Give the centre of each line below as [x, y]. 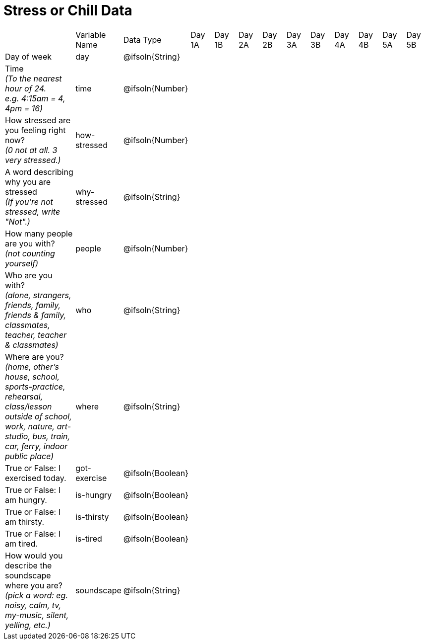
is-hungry [94, 495]
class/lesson [29, 406]
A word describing [39, 172]
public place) [29, 456]
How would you [34, 555]
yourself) [22, 263]
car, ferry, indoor [36, 446]
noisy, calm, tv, [33, 605]
